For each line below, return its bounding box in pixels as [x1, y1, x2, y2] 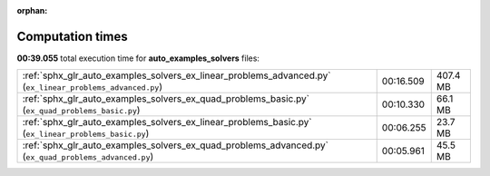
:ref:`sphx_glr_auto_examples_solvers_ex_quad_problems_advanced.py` [22, 139, 328, 152]
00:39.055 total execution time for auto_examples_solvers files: [16, 53, 260, 64]
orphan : [16, 5, 48, 15]
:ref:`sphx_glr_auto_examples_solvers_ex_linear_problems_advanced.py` [22, 69, 331, 82]
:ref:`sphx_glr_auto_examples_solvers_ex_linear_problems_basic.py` [22, 116, 312, 129]
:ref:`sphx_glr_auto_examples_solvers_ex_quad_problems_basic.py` [22, 93, 310, 105]
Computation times [16, 28, 128, 44]
